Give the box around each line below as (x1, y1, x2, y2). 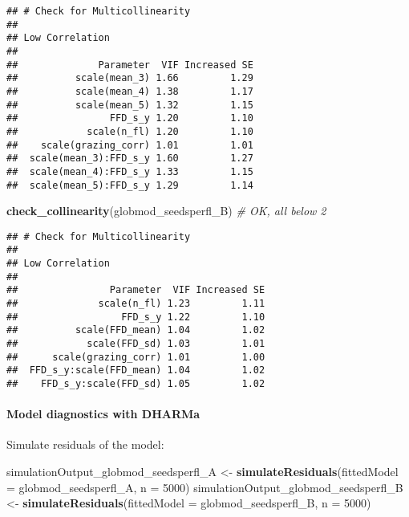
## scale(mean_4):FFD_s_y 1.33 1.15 (6, 165, 253, 177)
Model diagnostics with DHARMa (6, 405, 200, 422)
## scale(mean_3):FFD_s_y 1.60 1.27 (6, 153, 253, 165)
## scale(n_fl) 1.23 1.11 (6, 298, 265, 310)
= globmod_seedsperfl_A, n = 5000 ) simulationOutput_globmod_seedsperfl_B (6, 478, 403, 495)
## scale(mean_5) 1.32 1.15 (6, 99, 253, 111)
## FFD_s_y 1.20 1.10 (6, 112, 253, 124)
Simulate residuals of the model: (6, 436, 164, 453)
